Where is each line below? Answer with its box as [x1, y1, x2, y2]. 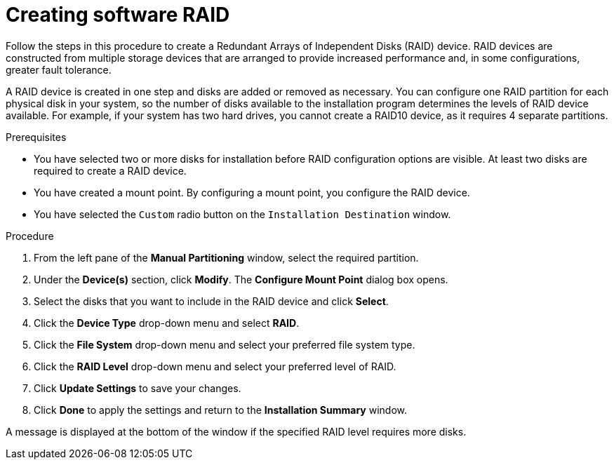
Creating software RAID [6, 3, 230, 27]
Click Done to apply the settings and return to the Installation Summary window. [34, 403, 407, 416]
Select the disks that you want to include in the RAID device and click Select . [34, 295, 389, 307]
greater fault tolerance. [6, 63, 112, 76]
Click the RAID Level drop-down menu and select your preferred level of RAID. [34, 360, 396, 372]
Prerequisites [6, 130, 67, 143]
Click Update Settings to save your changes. [34, 382, 241, 394]
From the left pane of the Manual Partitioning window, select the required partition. [34, 251, 419, 264]
